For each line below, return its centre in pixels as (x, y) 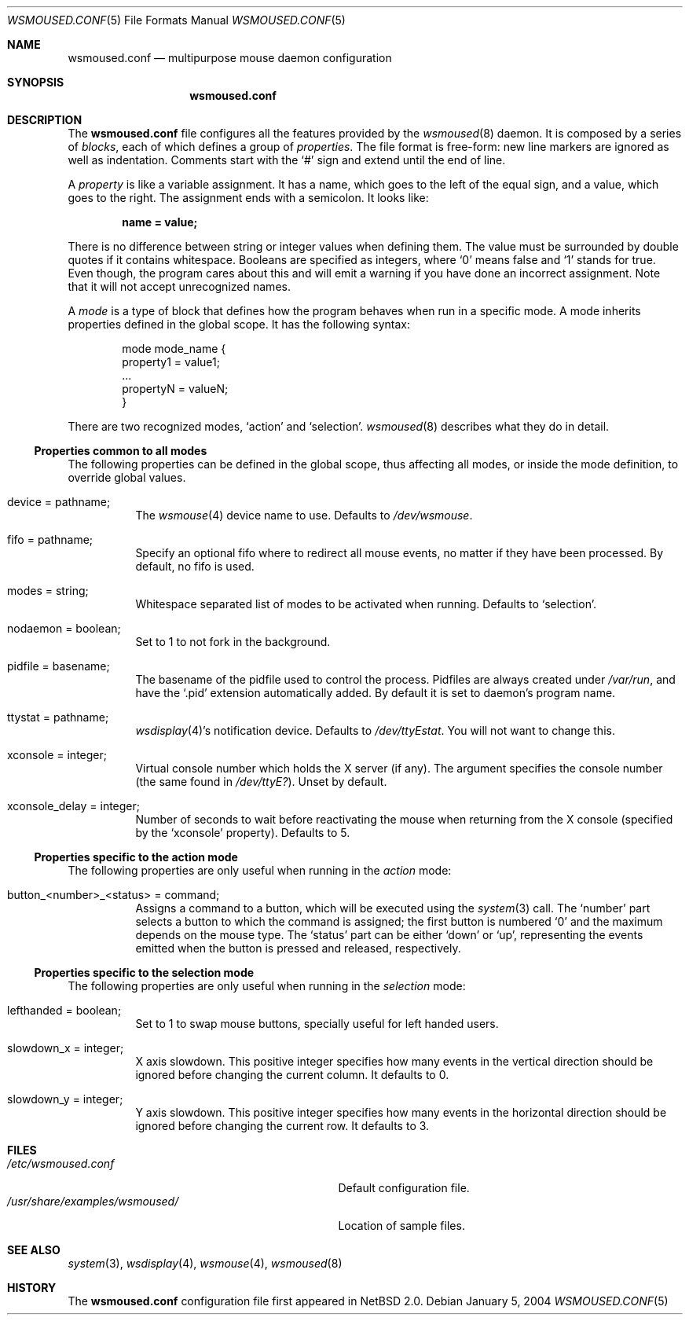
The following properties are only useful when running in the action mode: (260, 870)
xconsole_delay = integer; (74, 806)
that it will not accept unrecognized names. (179, 286)
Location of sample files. (401, 1226)
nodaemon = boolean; (64, 628)
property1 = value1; (171, 362)
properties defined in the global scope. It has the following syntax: (239, 324)
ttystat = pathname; (58, 717)
